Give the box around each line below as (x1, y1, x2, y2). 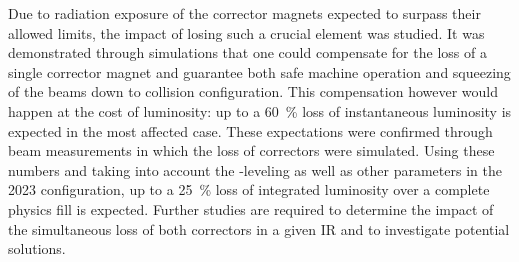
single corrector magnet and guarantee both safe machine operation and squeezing (8, 61, 511, 82)
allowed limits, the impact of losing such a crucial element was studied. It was (8, 22, 485, 43)
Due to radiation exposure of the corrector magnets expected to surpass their (8, 3, 481, 23)
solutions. (8, 238, 66, 259)
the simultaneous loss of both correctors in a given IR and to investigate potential (8, 218, 510, 239)
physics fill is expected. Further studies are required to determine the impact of (8, 198, 494, 219)
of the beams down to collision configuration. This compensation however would (8, 81, 498, 102)
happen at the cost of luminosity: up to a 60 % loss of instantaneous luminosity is (8, 100, 512, 121)
